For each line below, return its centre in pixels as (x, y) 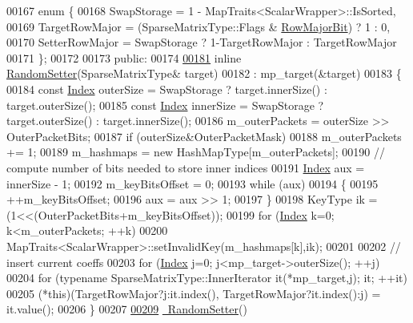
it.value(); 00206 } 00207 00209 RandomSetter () (127, 309)
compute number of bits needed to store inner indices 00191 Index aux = (186, 167)
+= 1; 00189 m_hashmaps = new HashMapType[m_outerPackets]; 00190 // (196, 152)
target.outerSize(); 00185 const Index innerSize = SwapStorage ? (165, 105)
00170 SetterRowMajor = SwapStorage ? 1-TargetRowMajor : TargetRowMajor (202, 42)
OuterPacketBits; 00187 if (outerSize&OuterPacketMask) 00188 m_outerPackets (204, 136)
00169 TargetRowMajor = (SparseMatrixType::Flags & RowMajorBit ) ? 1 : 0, (198, 26)
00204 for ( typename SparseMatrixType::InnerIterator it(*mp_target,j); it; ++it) (207, 278)
